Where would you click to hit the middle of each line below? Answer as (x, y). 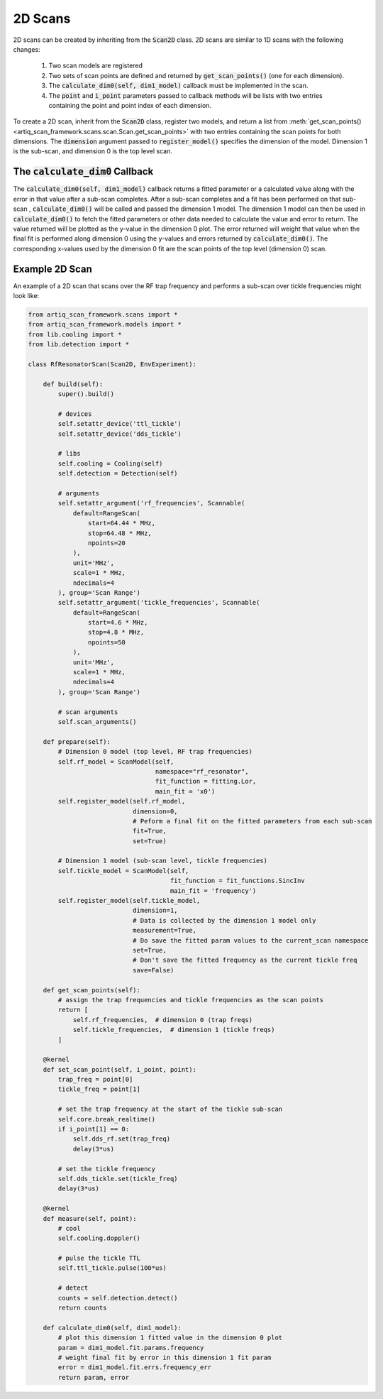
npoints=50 (106, 642)
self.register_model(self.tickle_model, (129, 901)
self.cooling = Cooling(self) (110, 463)
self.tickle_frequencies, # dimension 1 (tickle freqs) (174, 1030)
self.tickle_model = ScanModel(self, (123, 871)
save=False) (153, 970)
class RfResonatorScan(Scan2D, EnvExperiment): (112, 364)
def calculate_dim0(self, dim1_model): (112, 1328)
